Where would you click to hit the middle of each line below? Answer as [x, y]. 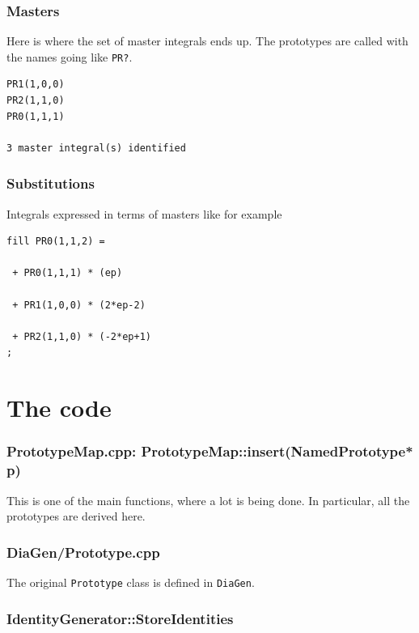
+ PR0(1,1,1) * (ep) [68, 273]
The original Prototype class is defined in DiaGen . [131, 582]
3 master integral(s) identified [96, 148]
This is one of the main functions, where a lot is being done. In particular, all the [208, 500]
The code [59, 408]
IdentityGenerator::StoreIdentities [120, 618]
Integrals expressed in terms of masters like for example [144, 213]
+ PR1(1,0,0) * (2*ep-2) [79, 305]
